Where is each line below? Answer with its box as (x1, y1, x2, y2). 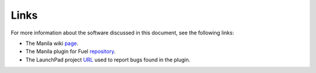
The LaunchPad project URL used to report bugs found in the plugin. (25, 56, 191, 63)
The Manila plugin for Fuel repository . (25, 48, 116, 55)
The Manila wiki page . (25, 40, 79, 47)
